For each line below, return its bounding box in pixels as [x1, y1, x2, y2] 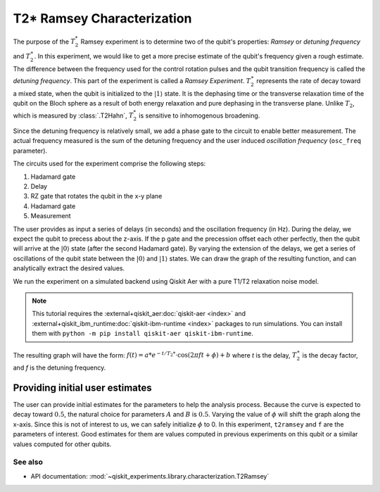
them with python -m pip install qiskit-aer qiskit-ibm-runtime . [32, 329, 253, 338]
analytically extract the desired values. [13, 264, 125, 272]
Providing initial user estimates [13, 381, 152, 393]
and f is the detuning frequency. [13, 363, 106, 372]
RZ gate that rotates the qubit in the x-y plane [30, 192, 163, 201]
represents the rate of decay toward [256, 76, 361, 84]
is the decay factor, [302, 351, 358, 359]
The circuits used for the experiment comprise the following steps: [13, 159, 206, 168]
